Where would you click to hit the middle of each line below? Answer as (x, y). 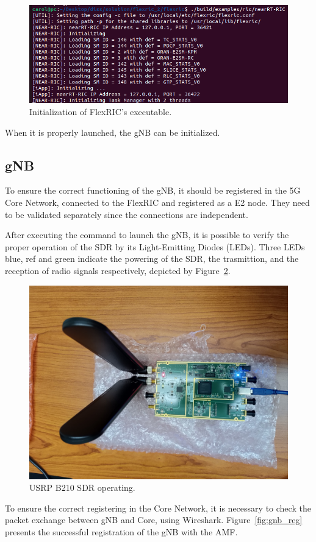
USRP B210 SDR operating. (82, 487)
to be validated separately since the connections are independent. (127, 214)
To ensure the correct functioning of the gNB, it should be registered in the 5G (153, 190)
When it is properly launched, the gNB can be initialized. (113, 132)
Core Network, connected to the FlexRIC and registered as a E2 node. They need (157, 202)
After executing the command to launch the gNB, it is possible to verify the (147, 235)
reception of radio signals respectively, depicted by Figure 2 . (118, 271)
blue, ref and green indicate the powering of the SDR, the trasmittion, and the (152, 259)
